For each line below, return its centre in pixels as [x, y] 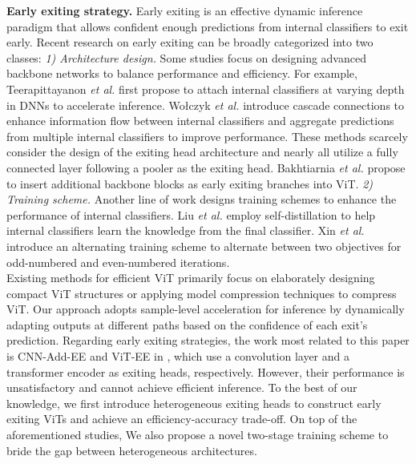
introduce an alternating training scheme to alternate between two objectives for [204, 246]
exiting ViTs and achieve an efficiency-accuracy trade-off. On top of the [182, 419]
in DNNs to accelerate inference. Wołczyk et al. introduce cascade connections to [206, 105]
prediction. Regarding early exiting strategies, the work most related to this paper [208, 340]
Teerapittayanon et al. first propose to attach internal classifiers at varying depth [206, 89]
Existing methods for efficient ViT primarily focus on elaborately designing [191, 278]
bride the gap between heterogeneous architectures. [132, 450]
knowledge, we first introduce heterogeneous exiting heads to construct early [194, 403]
